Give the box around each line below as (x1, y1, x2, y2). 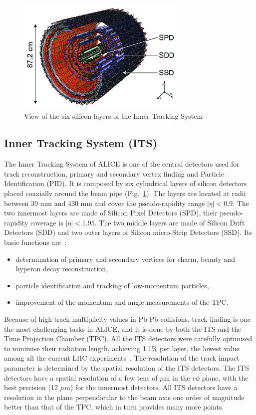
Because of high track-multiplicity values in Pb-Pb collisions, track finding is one (4, 313, 251, 324)
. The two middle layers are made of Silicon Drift (94, 217, 245, 227)
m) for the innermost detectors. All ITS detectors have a (64, 382, 238, 393)
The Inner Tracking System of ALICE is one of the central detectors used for (4, 159, 240, 169)
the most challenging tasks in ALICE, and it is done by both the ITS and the (4, 323, 242, 334)
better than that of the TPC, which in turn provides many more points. (4, 402, 224, 412)
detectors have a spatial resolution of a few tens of (4, 372, 158, 383)
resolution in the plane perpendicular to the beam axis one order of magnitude (4, 392, 245, 402)
